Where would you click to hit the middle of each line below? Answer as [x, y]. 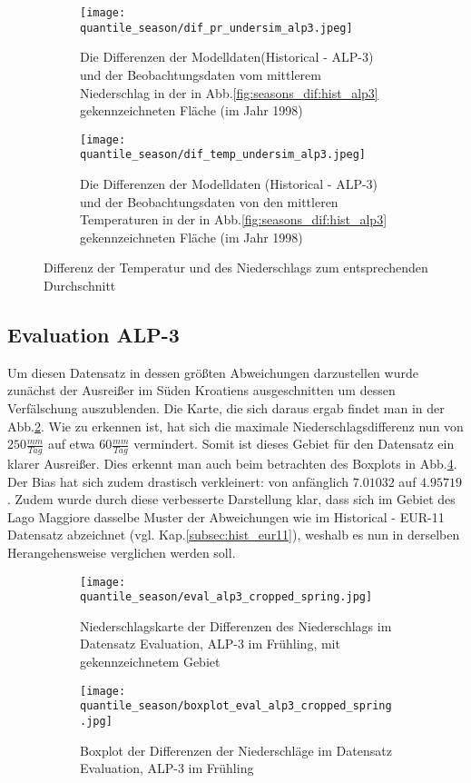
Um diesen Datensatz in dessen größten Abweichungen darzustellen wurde [213, 372]
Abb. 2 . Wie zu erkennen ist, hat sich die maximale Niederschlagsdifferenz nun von [235, 426]
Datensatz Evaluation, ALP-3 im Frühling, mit [210, 644]
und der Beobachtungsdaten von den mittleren [209, 201]
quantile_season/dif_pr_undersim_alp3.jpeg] [216, 28]
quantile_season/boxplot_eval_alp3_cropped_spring [236, 706]
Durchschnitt [80, 285]
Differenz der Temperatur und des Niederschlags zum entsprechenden [236, 268]
